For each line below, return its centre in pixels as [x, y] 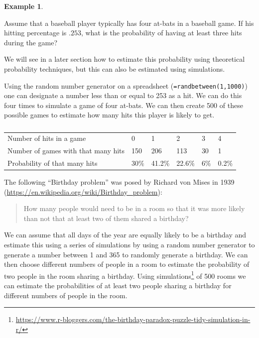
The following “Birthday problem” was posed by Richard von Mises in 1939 [119, 182]
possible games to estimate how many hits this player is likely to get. [109, 115]
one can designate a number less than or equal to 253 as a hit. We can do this [123, 95]
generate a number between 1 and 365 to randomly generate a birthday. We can [126, 254]
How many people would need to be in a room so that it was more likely [134, 208]
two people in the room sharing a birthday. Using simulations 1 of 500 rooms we [125, 275]
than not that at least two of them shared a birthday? [106, 218]
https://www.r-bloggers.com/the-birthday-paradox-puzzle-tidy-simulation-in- [133, 319]
